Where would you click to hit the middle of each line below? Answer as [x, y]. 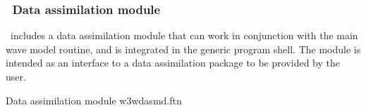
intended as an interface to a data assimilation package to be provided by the [173, 63]
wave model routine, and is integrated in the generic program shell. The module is [183, 49]
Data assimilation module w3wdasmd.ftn [94, 100]
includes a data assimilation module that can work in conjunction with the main [184, 35]
